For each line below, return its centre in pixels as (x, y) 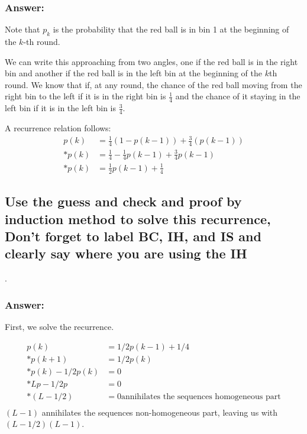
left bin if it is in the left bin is (61, 108)
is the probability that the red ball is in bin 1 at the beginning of (171, 29)
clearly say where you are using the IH (126, 253)
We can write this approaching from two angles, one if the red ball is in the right (151, 61)
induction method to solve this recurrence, (138, 218)
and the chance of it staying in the (238, 96)
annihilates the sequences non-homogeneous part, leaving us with (160, 412)
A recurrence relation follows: (58, 128)
